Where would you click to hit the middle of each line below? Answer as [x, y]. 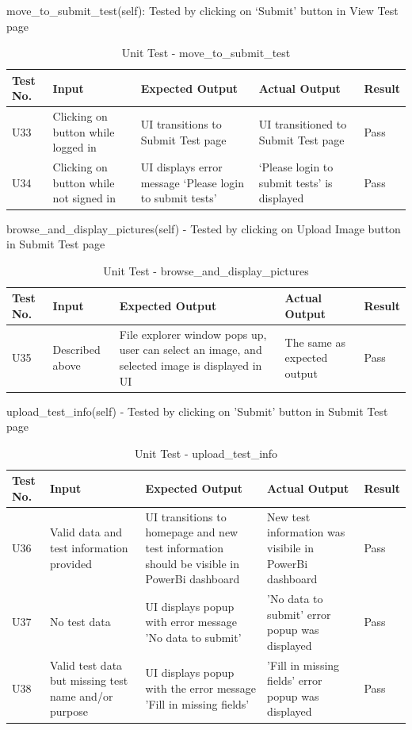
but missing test [89, 680]
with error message [191, 622]
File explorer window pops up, [193, 334]
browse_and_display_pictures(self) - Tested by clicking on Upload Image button [204, 228]
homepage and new [192, 532]
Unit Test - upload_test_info [206, 453]
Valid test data [86, 665]
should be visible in [192, 563]
